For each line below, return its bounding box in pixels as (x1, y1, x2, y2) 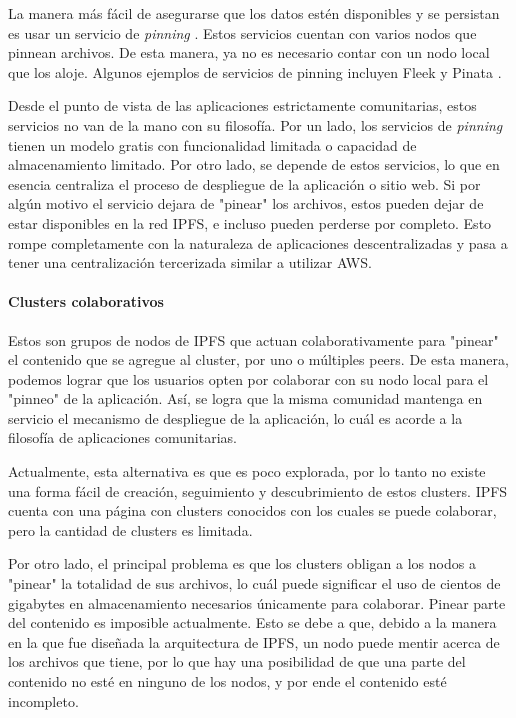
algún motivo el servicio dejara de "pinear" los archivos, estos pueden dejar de (8, 193, 484, 214)
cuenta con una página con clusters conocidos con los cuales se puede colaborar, (8, 500, 497, 521)
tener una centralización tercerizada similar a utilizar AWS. (8, 252, 372, 273)
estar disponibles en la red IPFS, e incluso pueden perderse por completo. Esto (8, 212, 492, 233)
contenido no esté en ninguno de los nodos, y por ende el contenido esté (8, 671, 447, 692)
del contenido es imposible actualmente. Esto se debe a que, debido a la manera (8, 612, 497, 633)
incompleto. (8, 690, 79, 711)
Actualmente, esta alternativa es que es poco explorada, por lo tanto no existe (8, 461, 486, 482)
